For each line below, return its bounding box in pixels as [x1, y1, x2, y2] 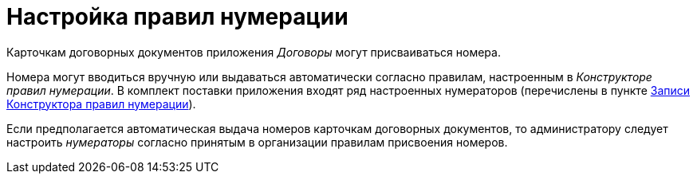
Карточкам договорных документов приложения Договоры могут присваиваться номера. [6, 45, 501, 59]
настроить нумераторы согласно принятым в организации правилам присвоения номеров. [6, 135, 508, 149]
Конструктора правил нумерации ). [6, 96, 196, 111]
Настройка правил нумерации [6, 3, 348, 30]
